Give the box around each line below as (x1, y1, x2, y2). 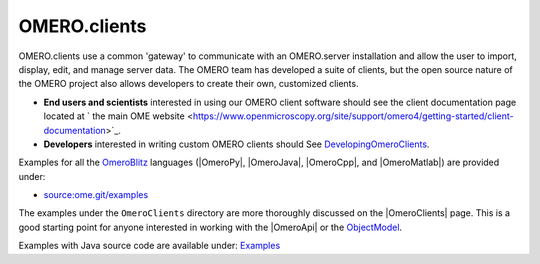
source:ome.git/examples (43, 189, 149, 201)
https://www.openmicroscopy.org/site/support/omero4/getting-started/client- (192, 110, 514, 122)
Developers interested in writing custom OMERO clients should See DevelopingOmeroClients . (43, 138, 430, 150)
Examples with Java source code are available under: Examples (18, 240, 281, 252)
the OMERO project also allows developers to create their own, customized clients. (18, 78, 359, 90)
